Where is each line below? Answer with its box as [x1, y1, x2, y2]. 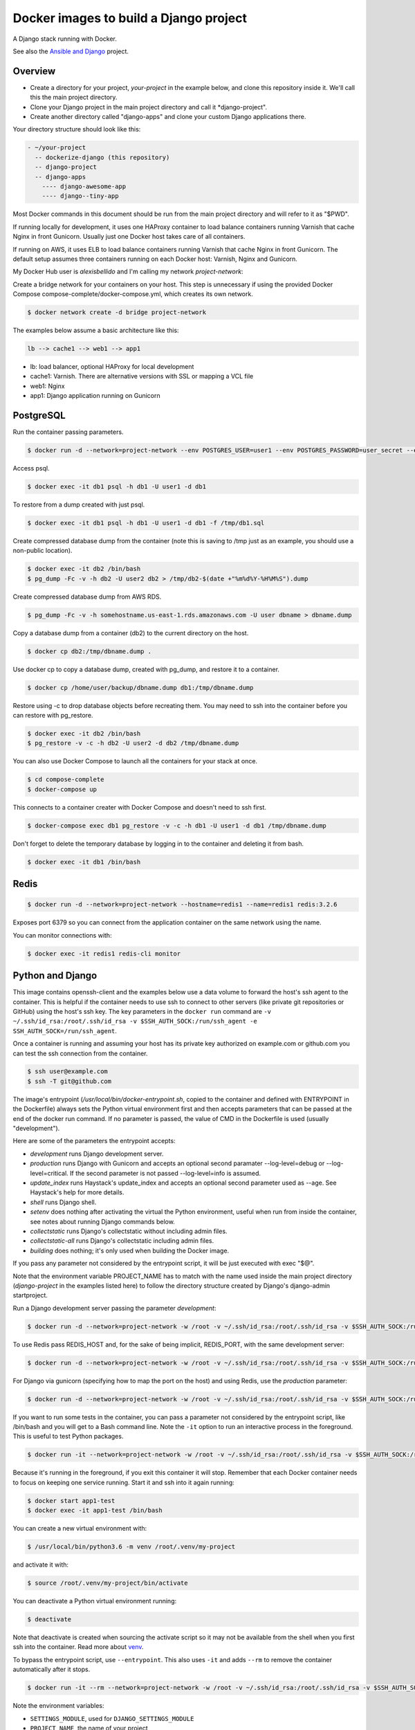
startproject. [12, 1291, 48, 1300]
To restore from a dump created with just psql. [12, 500, 145, 509]
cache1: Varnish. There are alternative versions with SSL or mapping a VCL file [30, 372, 254, 381]
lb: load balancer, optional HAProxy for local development [30, 363, 194, 370]
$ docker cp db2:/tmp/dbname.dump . [27, 647, 152, 655]
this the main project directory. [30, 93, 118, 102]
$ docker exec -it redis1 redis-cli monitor [27, 949, 181, 958]
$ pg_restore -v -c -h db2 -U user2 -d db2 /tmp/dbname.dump [27, 739, 239, 747]
